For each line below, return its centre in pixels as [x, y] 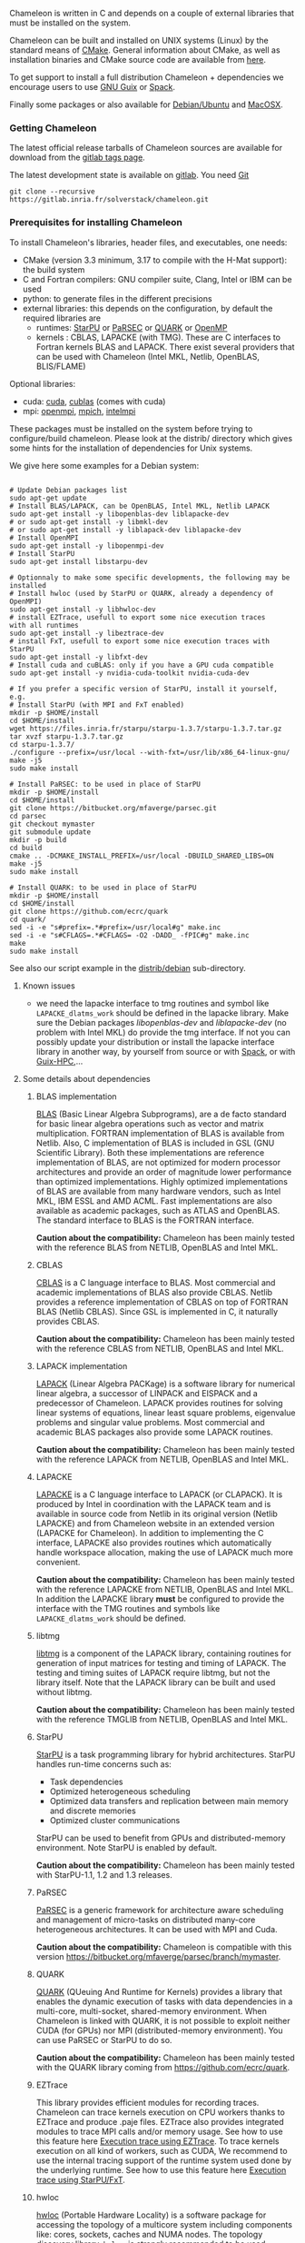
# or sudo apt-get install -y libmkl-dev [89, 521]
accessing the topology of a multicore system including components [164, 2224]
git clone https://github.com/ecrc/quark [89, 911]
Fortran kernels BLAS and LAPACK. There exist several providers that [165, 347]
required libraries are [62, 318]
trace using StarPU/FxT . [80, 2179]
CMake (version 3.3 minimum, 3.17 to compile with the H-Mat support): [155, 260]
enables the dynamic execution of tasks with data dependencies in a [164, 2001]
